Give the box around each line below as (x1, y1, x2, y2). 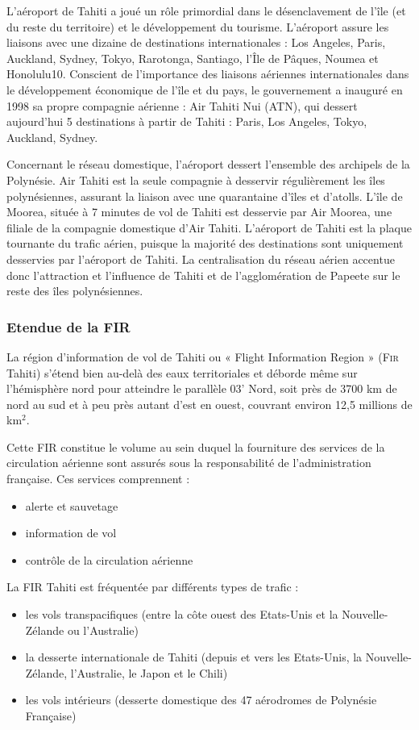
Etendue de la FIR (6, 316, 131, 336)
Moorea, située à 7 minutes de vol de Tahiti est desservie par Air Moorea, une (6, 203, 392, 220)
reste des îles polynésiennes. (6, 282, 143, 299)
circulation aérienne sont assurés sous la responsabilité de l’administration (6, 454, 371, 471)
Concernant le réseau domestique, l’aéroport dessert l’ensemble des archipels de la (6, 156, 410, 173)
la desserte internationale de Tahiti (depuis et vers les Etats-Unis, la (25, 649, 363, 665)
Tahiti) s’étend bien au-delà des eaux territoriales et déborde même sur (6, 364, 358, 381)
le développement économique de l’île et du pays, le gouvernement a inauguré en (6, 81, 403, 98)
